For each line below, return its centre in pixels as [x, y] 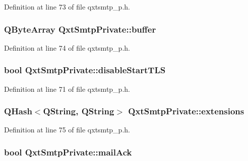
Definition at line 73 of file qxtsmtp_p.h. [67, 7]
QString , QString [79, 111]
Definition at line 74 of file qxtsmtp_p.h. [67, 47]
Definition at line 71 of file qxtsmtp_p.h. [67, 89]
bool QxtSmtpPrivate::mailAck [68, 152]
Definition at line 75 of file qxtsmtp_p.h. [67, 130]
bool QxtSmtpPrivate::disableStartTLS [85, 70]
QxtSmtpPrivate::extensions [186, 111]
